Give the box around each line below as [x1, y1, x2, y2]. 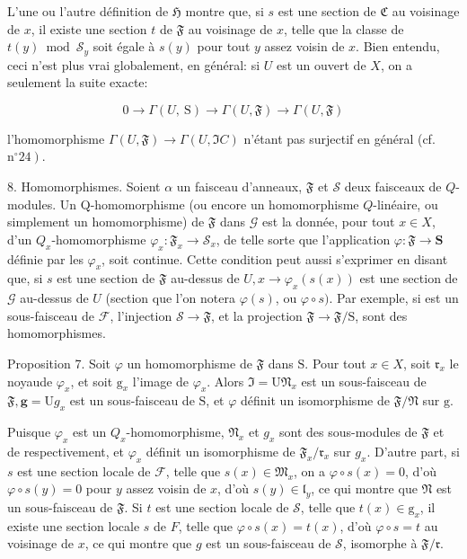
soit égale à [93, 37, 155, 56]
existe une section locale [7, 516, 140, 535]
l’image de [132, 371, 189, 390]
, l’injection [110, 306, 172, 324]
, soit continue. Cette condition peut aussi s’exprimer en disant [101, 249, 448, 268]
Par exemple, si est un [337, 288, 459, 307]
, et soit [70, 371, 113, 390]
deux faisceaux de [344, 177, 442, 196]
